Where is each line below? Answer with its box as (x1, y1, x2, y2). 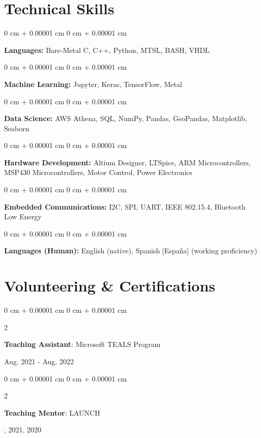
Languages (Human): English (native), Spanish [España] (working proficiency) (4, 245, 257, 256)
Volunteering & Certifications (4, 275, 216, 296)
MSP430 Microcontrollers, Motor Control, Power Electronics (4, 167, 193, 178)
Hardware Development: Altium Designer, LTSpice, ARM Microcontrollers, (4, 157, 251, 167)
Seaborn (4, 123, 30, 133)
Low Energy (4, 211, 42, 222)
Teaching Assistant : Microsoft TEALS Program (4, 339, 161, 349)
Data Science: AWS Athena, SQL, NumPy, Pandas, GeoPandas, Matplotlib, (4, 113, 247, 124)
